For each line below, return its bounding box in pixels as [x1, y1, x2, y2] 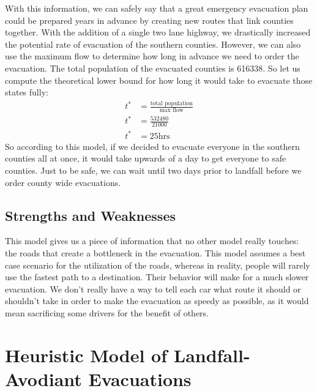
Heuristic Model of [5, 342, 168, 367]
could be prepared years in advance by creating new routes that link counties [5, 13, 294, 26]
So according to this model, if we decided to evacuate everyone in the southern [5, 140, 300, 152]
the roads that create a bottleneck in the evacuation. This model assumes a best [5, 247, 306, 259]
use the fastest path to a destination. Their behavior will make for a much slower [5, 270, 309, 283]
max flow [159, 106, 184, 113]
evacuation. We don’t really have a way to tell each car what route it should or [5, 282, 301, 295]
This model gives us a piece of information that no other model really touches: [5, 234, 299, 247]
